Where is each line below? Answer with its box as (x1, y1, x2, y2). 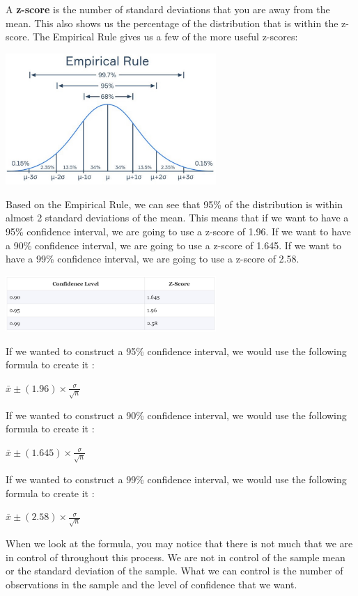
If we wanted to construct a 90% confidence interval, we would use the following (6, 407, 347, 422)
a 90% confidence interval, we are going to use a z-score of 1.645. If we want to (6, 237, 342, 252)
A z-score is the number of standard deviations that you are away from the (6, 2, 330, 16)
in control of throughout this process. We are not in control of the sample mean (6, 549, 345, 564)
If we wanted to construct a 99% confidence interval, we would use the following (6, 471, 347, 486)
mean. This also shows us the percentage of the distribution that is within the (6, 15, 338, 30)
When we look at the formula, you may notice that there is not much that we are (6, 536, 353, 551)
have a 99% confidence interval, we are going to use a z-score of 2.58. (6, 251, 299, 266)
